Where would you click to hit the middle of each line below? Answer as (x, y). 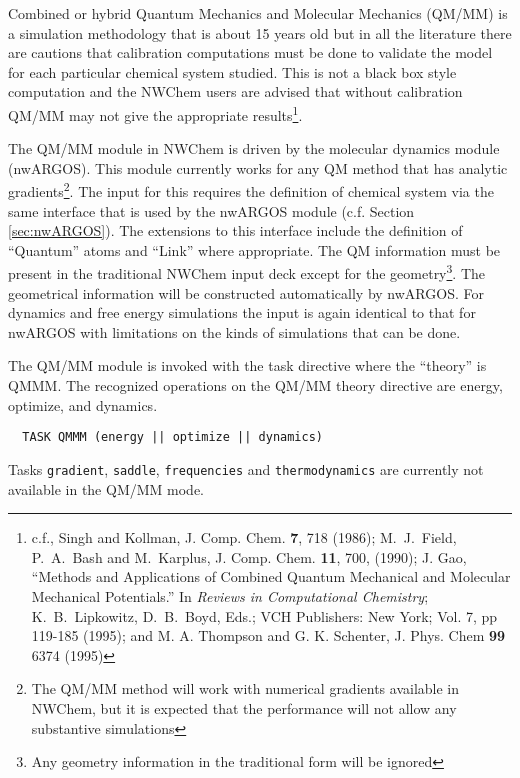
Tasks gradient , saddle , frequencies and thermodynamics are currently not (246, 468)
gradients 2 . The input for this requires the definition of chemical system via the (251, 190)
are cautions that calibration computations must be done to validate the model (250, 52)
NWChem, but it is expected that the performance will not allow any (244, 707)
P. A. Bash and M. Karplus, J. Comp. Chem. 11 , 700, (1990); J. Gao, (249, 556)
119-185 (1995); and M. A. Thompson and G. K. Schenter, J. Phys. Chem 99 (268, 635)
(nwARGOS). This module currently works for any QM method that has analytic (258, 167)
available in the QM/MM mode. (106, 488)
